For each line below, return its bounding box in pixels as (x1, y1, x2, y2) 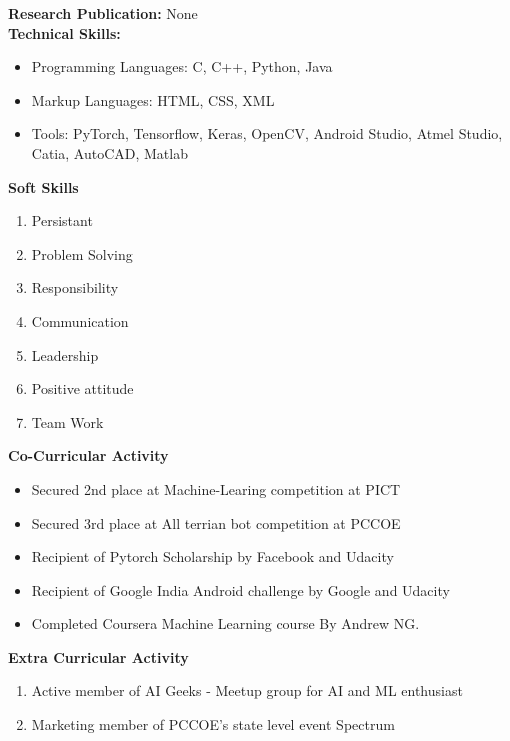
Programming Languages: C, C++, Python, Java (31, 56, 333, 77)
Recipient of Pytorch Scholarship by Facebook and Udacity (31, 546, 394, 567)
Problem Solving (31, 243, 133, 264)
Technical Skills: (8, 22, 121, 43)
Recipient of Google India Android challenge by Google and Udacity (31, 579, 450, 600)
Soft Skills (8, 176, 79, 197)
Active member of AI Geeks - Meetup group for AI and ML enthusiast (31, 680, 463, 701)
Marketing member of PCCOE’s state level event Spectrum (31, 714, 395, 735)
